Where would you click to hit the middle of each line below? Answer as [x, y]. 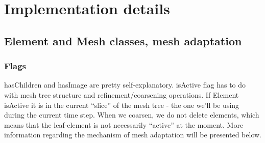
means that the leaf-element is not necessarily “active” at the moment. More [124, 124]
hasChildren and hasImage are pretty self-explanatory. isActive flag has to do [125, 85]
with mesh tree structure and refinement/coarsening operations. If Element [122, 94]
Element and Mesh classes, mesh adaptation [123, 40]
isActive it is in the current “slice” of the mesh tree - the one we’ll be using [122, 105]
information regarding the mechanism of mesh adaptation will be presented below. [133, 135]
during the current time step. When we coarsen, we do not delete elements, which [132, 115]
